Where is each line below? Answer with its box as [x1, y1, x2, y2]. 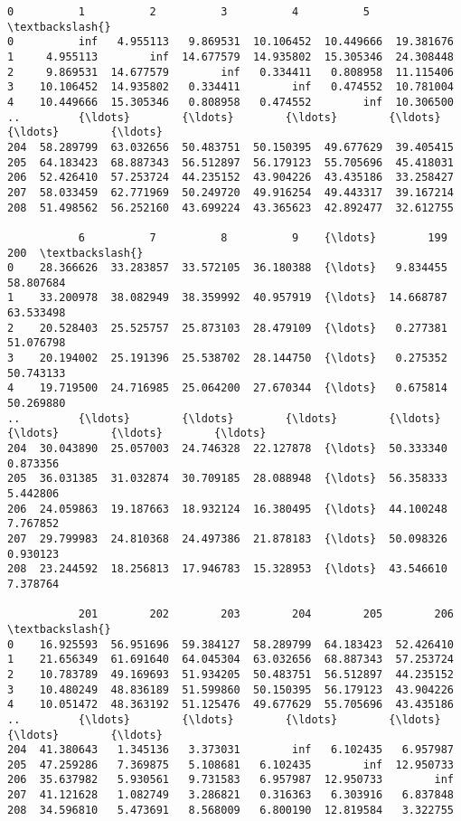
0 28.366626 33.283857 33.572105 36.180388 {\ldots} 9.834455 [7, 261, 447, 275]
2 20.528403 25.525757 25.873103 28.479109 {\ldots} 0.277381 [7, 321, 447, 335]
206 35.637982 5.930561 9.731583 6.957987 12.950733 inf [7, 773, 454, 787]
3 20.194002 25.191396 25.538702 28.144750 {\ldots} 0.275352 [7, 352, 447, 365]
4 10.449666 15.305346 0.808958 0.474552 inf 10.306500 [7, 95, 454, 109]
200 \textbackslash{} [7, 246, 144, 260]
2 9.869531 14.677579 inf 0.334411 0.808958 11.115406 [7, 65, 454, 79]
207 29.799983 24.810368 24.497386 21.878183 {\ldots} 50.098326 [7, 532, 447, 545]
